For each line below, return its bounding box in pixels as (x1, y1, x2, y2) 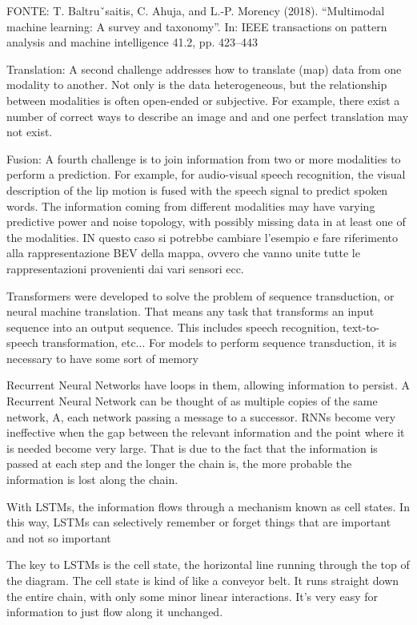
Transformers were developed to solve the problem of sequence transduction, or (6, 287, 395, 304)
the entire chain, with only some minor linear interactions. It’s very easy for (6, 587, 379, 604)
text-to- (343, 318, 380, 335)
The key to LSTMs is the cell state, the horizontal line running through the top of (6, 556, 410, 573)
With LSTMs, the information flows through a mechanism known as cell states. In (6, 498, 410, 514)
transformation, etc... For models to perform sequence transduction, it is (42, 334, 397, 351)
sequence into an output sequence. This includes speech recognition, (6, 318, 339, 335)
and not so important (6, 529, 111, 546)
